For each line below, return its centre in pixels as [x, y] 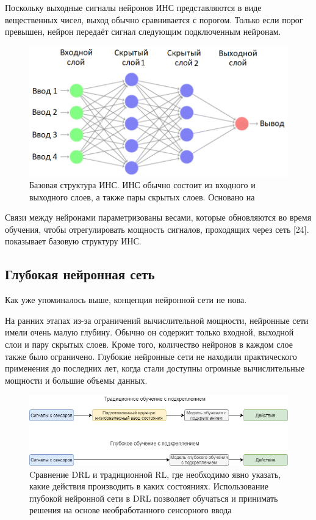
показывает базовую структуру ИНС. [73, 241]
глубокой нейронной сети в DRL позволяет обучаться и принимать [154, 498]
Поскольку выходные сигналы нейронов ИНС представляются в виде [133, 7]
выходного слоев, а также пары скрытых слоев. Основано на [142, 196]
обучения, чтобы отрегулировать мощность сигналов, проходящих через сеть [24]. [157, 229]
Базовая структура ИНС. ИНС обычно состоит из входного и [142, 185]
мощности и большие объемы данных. [76, 380]
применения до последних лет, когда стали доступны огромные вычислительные [155, 368]
